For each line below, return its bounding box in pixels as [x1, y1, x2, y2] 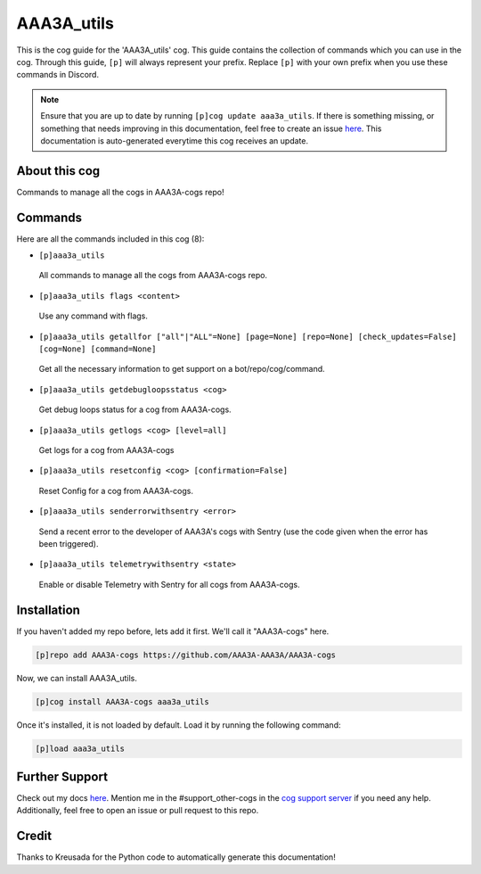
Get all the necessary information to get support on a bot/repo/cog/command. [38, 364, 325, 375]
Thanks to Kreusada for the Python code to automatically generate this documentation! [16, 852, 336, 862]
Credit [16, 829, 53, 844]
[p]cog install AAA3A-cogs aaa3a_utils [35, 697, 209, 706]
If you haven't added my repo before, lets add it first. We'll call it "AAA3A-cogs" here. [16, 625, 330, 637]
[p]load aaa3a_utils [35, 743, 125, 754]
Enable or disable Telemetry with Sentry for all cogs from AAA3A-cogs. [38, 579, 300, 590]
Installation [16, 602, 80, 617]
